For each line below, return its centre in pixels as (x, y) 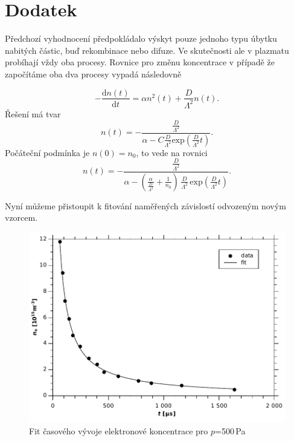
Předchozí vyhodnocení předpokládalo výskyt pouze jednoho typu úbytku (141, 38)
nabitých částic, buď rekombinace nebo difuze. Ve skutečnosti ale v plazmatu (147, 50)
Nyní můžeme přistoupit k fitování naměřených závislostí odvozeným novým (145, 205)
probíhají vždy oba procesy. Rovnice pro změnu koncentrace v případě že (140, 62)
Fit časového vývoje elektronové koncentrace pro (119, 430)
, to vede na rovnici (172, 152)
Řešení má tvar (33, 113)
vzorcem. (21, 217)
